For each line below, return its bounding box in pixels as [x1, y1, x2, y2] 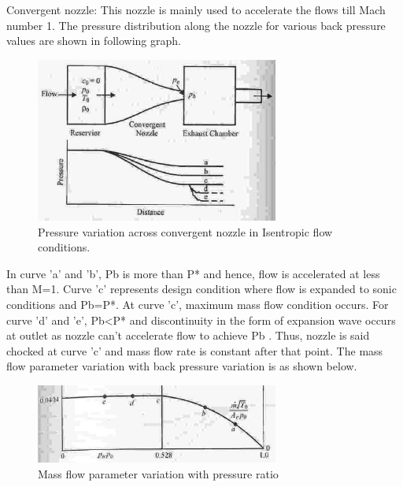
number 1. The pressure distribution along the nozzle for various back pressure [6, 17, 386, 33]
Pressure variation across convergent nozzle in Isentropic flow [38, 223, 333, 240]
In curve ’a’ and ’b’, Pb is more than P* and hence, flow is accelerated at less [6, 265, 380, 281]
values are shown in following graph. [6, 32, 181, 49]
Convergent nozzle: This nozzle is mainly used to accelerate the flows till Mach [6, 2, 386, 17]
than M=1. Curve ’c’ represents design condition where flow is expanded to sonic [6, 281, 397, 297]
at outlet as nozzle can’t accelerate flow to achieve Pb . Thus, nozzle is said [6, 327, 370, 344]
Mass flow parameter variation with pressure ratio [38, 465, 279, 481]
